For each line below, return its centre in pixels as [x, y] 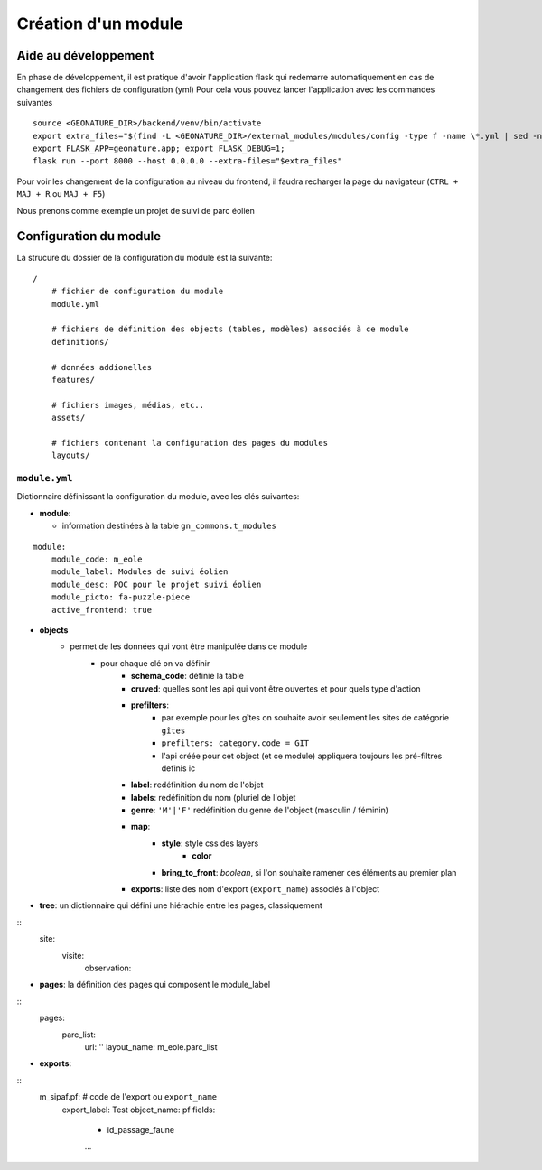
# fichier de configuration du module [137, 292]
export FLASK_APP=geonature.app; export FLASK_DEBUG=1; [159, 149]
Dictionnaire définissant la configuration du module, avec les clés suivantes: [158, 497]
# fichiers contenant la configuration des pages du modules [190, 443]
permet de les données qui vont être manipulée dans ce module [189, 646]
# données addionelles [102, 367]
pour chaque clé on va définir [155, 663]
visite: [73, 955]
